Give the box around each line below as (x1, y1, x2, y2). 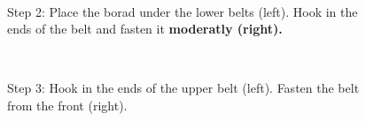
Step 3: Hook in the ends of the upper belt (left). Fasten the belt (7, 79, 360, 97)
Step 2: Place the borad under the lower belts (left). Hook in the (7, 2, 358, 20)
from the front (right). (7, 95, 128, 114)
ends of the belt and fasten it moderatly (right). (7, 19, 283, 38)
